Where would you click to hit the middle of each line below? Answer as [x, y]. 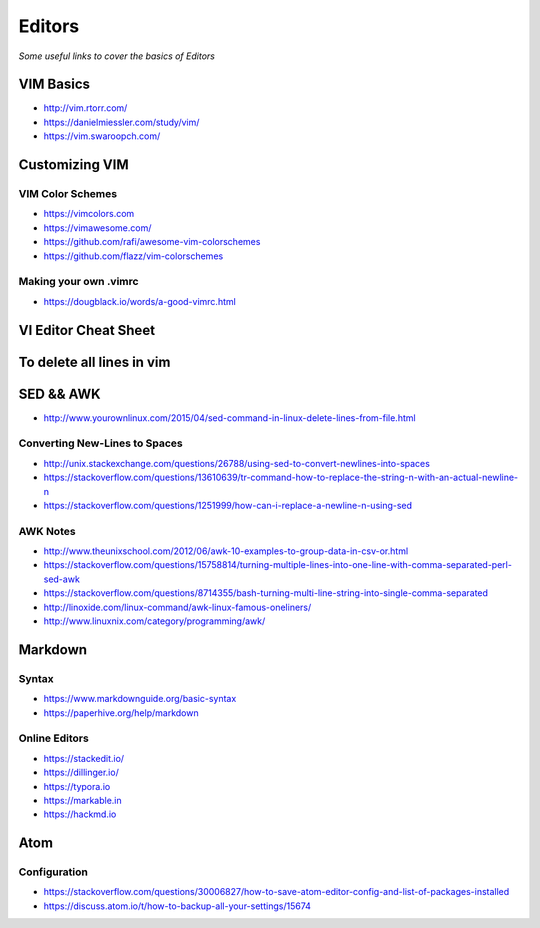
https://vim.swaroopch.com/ [102, 136]
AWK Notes [47, 531]
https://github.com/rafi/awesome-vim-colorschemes [152, 242]
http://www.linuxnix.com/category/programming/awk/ [154, 621]
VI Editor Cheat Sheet [86, 330]
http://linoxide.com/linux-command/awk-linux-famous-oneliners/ [177, 607]
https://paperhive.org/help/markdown [121, 712]
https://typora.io [77, 786]
